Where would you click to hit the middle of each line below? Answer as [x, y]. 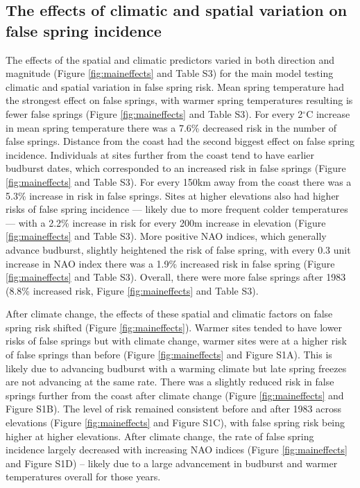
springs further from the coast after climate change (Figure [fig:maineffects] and [175, 395]
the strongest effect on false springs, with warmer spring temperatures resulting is [179, 100]
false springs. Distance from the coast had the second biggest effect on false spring [180, 141]
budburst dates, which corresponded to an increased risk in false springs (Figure [176, 168]
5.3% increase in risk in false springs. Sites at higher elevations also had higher [173, 195]
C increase [328, 113]
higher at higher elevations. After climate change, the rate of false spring [160, 436]
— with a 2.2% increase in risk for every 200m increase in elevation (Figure [166, 222]
